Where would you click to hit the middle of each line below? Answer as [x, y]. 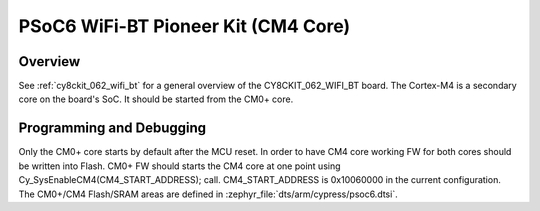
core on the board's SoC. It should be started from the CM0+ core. [156, 99]
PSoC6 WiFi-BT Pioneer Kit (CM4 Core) [184, 26]
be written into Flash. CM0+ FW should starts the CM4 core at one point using [179, 166]
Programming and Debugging [112, 128]
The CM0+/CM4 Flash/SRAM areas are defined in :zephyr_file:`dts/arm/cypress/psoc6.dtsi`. [208, 194]
